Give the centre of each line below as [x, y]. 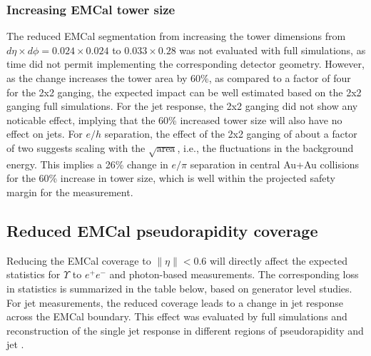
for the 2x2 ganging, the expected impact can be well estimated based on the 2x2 [184, 92]
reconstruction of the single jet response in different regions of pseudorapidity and [185, 330]
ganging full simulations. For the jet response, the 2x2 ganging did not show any [182, 106]
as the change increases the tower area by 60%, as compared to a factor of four [179, 78]
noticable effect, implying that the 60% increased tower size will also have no [174, 119]
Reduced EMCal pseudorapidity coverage [162, 230]
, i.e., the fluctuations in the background [265, 147]
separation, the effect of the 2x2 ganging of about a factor [231, 134]
